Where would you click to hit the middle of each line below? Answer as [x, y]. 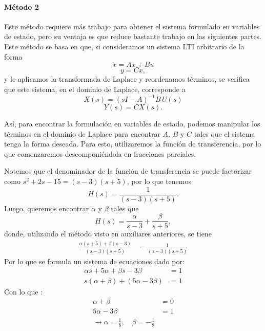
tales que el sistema [225, 133]
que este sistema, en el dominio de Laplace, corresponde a [95, 89]
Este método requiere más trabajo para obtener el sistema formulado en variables [132, 26]
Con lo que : [24, 292]
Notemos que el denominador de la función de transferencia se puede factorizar [128, 171]
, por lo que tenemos [159, 181]
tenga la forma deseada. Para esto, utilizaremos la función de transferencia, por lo [133, 144]
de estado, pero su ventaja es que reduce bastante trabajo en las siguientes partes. [133, 36]
